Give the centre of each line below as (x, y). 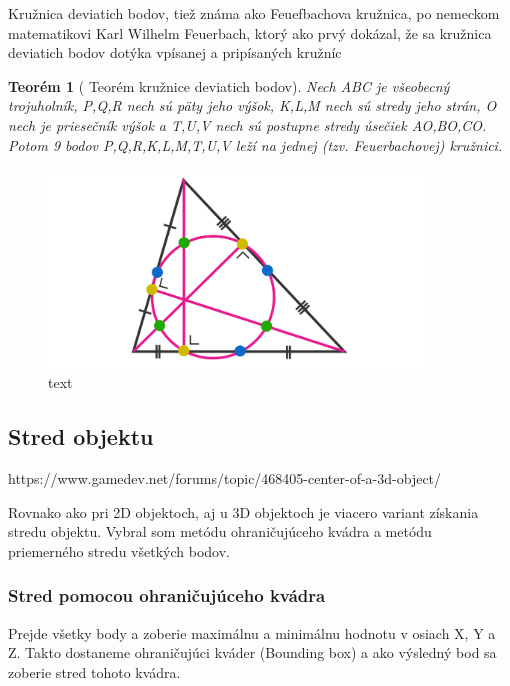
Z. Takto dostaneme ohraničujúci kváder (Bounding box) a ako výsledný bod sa (252, 652)
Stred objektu (81, 436)
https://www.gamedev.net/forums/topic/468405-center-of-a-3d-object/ (225, 477)
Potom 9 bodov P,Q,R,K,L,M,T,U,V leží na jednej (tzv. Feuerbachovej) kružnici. (255, 144)
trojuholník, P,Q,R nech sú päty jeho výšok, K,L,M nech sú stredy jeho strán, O (252, 105)
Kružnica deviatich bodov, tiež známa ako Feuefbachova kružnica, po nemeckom (254, 13)
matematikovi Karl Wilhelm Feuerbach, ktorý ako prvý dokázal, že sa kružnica (250, 32)
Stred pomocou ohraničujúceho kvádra (167, 595)
